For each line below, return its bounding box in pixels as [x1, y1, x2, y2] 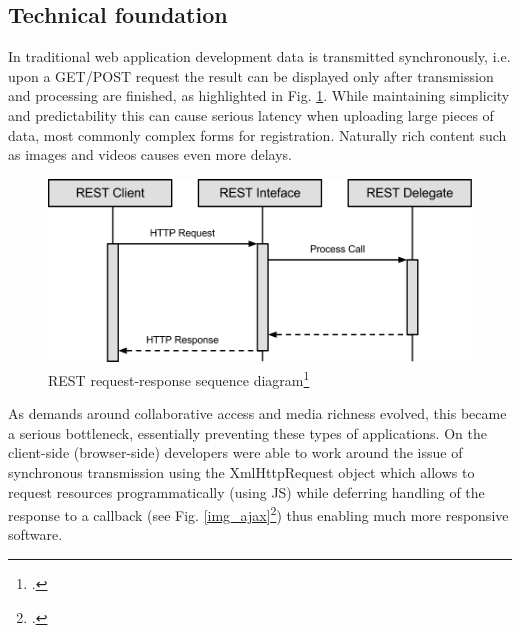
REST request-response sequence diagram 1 [48, 366, 310, 390]
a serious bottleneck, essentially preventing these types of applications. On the [8, 422, 487, 443]
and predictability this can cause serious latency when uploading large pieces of [8, 104, 494, 125]
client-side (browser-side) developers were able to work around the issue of [8, 442, 463, 463]
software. [8, 524, 63, 545]
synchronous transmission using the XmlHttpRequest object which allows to [8, 461, 475, 482]
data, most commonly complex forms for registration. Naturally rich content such [8, 124, 507, 145]
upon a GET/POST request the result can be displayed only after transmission [8, 65, 494, 86]
